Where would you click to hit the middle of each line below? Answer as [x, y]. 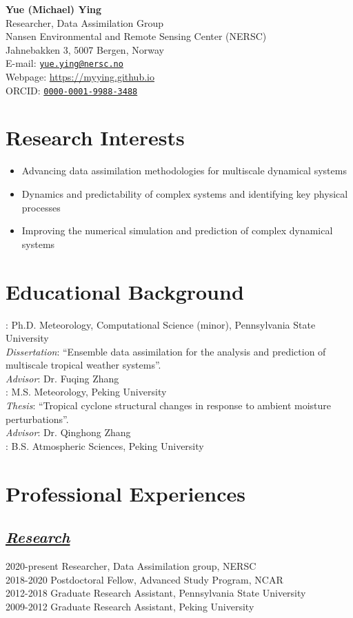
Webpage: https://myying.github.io [80, 77]
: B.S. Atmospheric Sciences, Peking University [105, 445]
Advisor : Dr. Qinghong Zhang [68, 432]
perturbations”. [37, 419]
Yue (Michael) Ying [54, 9]
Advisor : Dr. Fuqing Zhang [62, 378]
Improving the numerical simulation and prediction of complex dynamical [177, 230]
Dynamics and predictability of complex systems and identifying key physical [185, 194]
